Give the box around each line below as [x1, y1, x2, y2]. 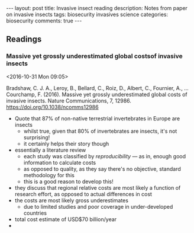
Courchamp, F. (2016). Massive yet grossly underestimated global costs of [6, 91, 187, 98]
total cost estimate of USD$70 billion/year [14, 215, 117, 223]
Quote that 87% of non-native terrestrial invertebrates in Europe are [14, 114, 180, 122]
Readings [6, 34, 42, 44]
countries [23, 209, 47, 216]
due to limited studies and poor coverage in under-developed [23, 203, 173, 210]
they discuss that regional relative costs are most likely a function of [14, 184, 181, 191]
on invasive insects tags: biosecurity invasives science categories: [6, 11, 169, 18]
